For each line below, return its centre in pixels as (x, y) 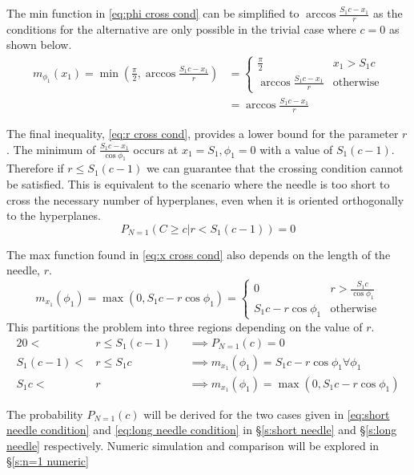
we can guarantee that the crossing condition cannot (275, 168)
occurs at (156, 149)
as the (388, 13)
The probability (45, 414)
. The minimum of (51, 149)
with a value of (296, 149)
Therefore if (35, 168)
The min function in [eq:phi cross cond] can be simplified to (153, 13)
